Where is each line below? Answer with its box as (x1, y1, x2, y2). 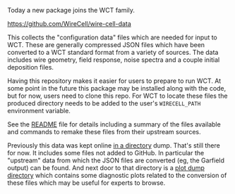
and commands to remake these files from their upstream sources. (7, 128, 201, 136)
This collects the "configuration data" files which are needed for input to (7, 33, 217, 41)
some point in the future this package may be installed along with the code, (7, 84, 227, 92)
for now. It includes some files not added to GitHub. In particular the (7, 149, 205, 157)
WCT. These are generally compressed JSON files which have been (7, 41, 205, 48)
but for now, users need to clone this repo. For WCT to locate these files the (7, 91, 228, 100)
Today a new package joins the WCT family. (7, 6, 135, 14)
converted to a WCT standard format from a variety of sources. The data (7, 48, 219, 56)
